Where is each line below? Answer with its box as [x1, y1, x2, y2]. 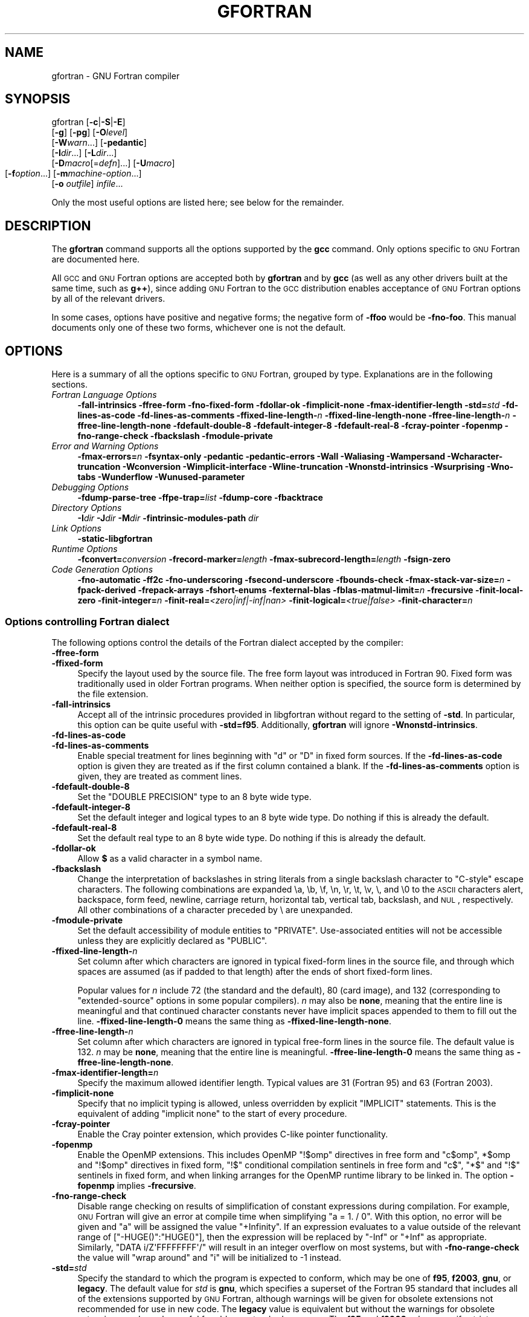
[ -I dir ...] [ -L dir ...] [51, 148, 117, 158]
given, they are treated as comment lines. [77, 770, 242, 781]
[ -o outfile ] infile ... [51, 178, 123, 189]
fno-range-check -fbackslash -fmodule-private [77, 431, 273, 441]
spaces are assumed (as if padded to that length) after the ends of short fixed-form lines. [77, 966, 433, 977]
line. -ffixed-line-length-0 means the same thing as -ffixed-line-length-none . [77, 1015, 391, 1026]
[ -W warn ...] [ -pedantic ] [51, 137, 147, 148]
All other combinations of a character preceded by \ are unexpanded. [77, 904, 353, 915]
